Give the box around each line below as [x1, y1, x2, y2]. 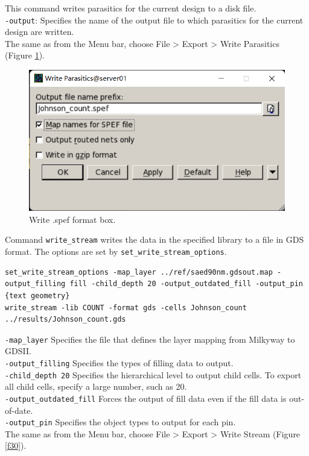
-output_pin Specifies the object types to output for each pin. [5, 416, 236, 428]
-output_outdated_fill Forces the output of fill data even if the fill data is [5, 392, 287, 404]
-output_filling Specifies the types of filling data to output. [5, 357, 234, 369]
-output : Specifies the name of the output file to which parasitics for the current [5, 13, 304, 26]
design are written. [5, 25, 74, 38]
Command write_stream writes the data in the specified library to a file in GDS [5, 233, 304, 246]
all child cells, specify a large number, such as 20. [5, 380, 187, 393]
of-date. [5, 404, 33, 416]
